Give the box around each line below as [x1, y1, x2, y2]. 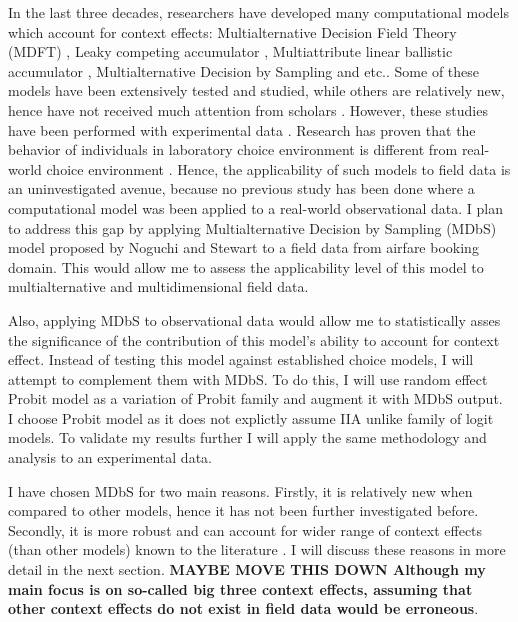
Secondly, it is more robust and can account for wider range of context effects [8, 519, 483, 540]
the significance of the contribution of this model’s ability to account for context [8, 329, 500, 350]
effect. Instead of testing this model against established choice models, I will [8, 349, 474, 370]
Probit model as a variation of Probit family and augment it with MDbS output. [8, 388, 503, 409]
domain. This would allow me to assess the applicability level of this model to [8, 256, 484, 277]
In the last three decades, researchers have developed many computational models [8, 2, 509, 22]
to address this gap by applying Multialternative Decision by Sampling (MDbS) [8, 217, 497, 238]
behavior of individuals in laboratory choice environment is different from [8, 139, 458, 160]
